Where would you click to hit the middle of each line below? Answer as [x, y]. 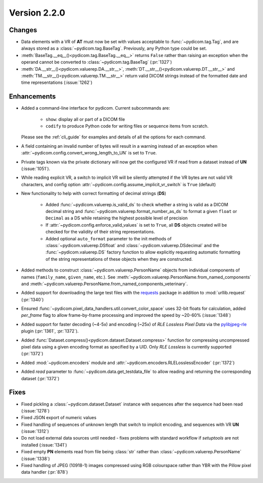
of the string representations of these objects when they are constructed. [119, 259]
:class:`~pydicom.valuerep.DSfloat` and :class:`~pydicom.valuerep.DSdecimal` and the [132, 245]
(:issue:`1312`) [35, 431]
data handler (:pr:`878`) [45, 472]
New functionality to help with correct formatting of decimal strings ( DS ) [94, 193]
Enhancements [32, 97]
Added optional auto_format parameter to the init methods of [109, 238]
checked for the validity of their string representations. [100, 232]
